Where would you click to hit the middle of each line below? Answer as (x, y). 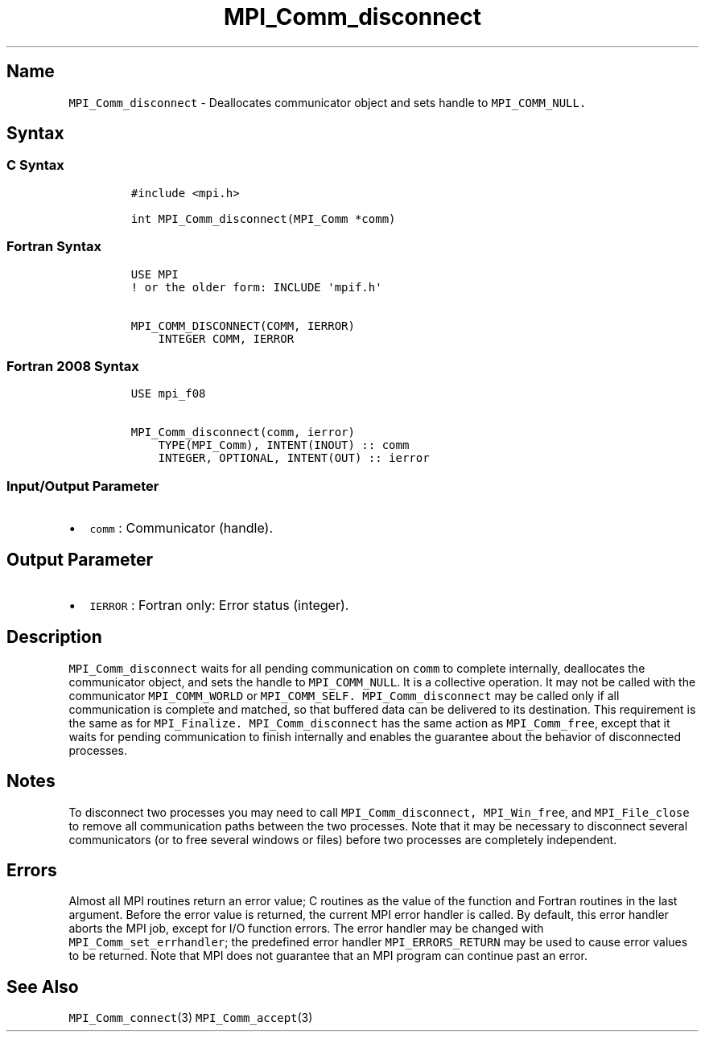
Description (54, 637)
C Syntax (35, 165)
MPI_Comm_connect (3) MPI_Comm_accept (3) (191, 1018)
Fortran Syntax (54, 247)
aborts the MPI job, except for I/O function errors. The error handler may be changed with (306, 929)
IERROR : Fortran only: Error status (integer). (219, 605)
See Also (43, 987)
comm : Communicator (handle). (181, 528)
